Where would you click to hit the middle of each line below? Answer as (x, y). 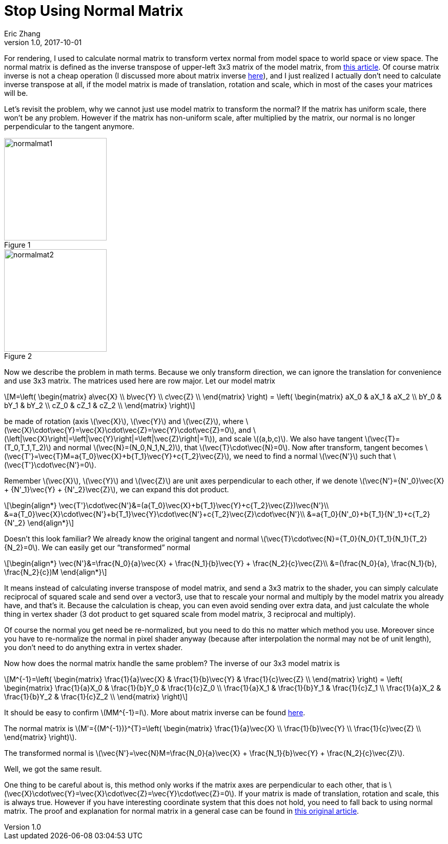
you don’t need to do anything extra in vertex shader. (94, 647)
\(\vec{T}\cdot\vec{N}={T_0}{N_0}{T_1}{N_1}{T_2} (344, 538)
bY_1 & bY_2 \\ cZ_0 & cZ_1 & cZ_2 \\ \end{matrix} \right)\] (100, 405)
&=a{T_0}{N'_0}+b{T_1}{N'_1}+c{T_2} (369, 514)
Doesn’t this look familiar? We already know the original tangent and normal (132, 538)
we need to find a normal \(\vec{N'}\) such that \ (315, 456)
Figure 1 (17, 245)
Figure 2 (18, 356)
